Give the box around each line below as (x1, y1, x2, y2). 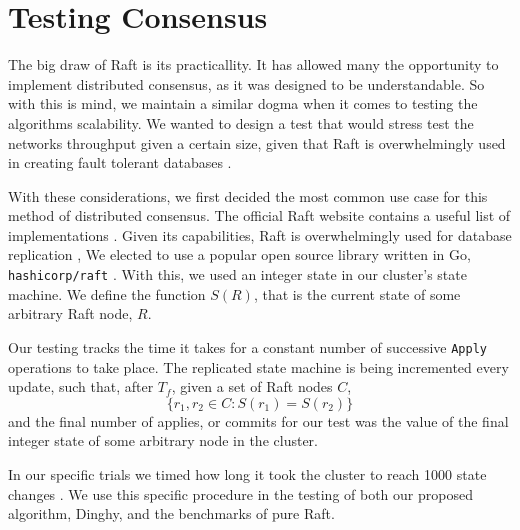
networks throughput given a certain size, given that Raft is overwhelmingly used (8, 132, 506, 153)
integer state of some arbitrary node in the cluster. (8, 430, 318, 451)
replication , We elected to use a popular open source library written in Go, (8, 244, 471, 265)
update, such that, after (8, 376, 154, 397)
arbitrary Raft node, (8, 303, 133, 324)
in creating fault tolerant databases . (8, 152, 232, 173)
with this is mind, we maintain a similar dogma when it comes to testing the (8, 93, 478, 114)
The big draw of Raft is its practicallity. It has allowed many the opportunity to (8, 54, 499, 75)
